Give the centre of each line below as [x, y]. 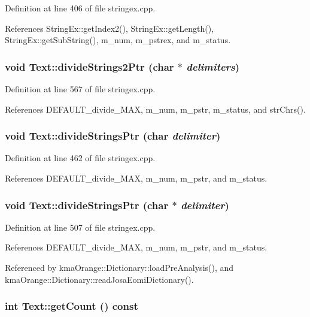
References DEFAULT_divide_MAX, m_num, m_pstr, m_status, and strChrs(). [155, 109]
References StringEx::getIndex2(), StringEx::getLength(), [110, 28]
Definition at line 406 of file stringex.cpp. [80, 8]
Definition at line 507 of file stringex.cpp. [80, 227]
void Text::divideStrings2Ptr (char [89, 66]
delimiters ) [213, 66]
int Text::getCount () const [72, 306]
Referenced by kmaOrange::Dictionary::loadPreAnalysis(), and [119, 267]
